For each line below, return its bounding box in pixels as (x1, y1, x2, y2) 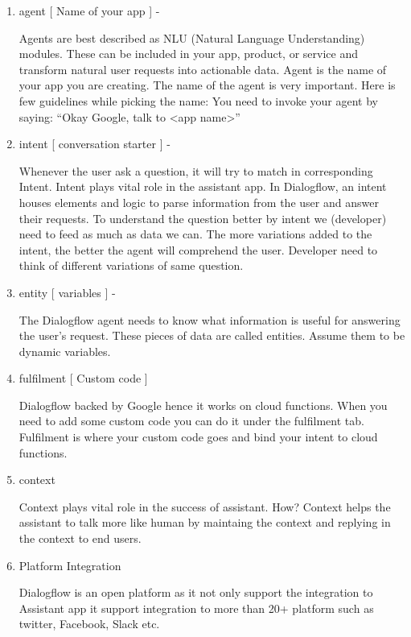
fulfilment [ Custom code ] (18, 370, 148, 387)
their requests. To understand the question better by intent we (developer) (18, 209, 387, 226)
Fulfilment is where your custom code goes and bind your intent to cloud (18, 428, 378, 445)
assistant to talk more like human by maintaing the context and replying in (18, 514, 391, 531)
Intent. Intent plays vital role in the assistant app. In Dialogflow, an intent (18, 178, 387, 195)
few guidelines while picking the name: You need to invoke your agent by (18, 92, 378, 109)
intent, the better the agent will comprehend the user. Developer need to (18, 241, 378, 258)
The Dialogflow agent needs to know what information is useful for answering (18, 311, 401, 328)
